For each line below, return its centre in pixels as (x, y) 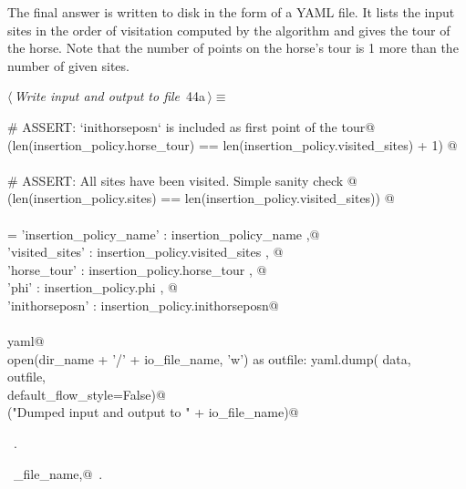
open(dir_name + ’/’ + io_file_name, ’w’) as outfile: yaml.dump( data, (209, 358)
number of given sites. (68, 65)
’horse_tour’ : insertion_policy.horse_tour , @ (137, 269)
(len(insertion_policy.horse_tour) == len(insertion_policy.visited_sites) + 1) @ (233, 144)
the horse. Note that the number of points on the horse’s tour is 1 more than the (233, 48)
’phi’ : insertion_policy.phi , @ (93, 287)
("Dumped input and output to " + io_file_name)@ (153, 412)
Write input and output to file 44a (110, 96)
